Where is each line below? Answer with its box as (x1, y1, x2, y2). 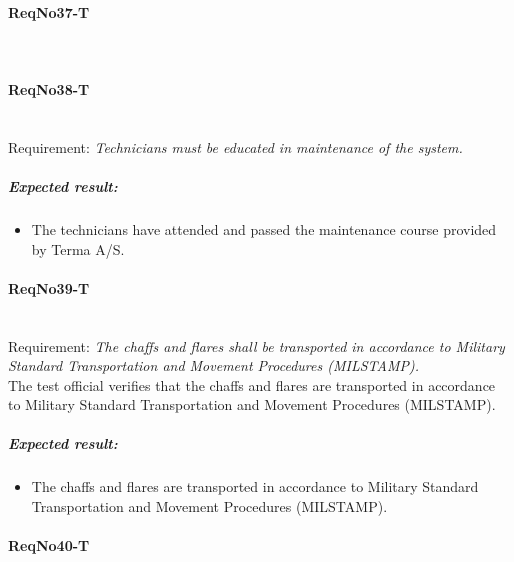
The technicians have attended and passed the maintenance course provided (31, 218, 497, 239)
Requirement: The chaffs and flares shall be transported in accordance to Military (8, 335, 505, 356)
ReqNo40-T (8, 535, 90, 556)
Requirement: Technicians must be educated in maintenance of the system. (8, 136, 463, 157)
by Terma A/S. (31, 238, 125, 259)
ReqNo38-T (8, 78, 90, 99)
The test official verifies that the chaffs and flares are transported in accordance (8, 374, 496, 395)
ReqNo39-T (8, 277, 90, 298)
